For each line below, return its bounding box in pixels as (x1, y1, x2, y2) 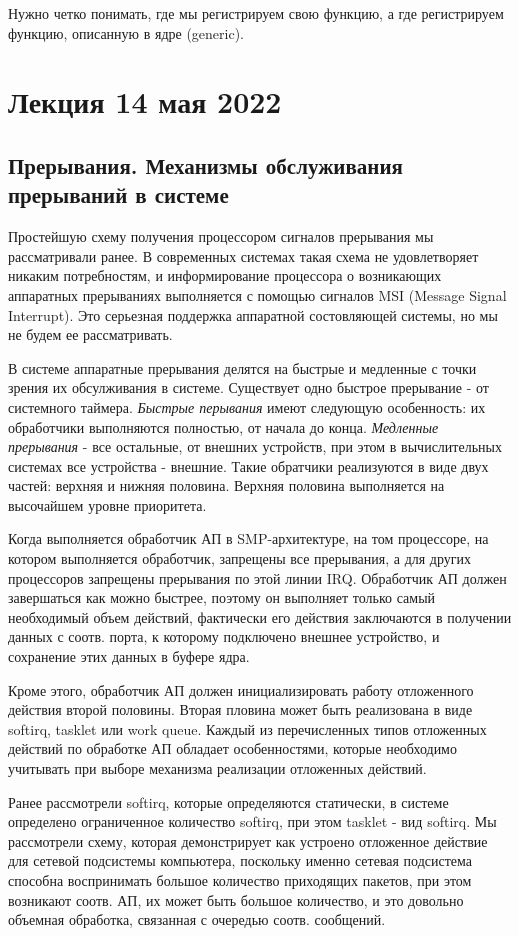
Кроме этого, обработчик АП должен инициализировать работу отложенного (8, 679, 474, 700)
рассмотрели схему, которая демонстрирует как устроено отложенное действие (8, 830, 488, 851)
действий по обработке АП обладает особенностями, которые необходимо (8, 738, 457, 759)
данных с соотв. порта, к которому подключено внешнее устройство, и (8, 626, 440, 647)
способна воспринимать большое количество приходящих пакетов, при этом (8, 869, 472, 890)
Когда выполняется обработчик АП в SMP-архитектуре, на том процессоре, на (8, 528, 489, 549)
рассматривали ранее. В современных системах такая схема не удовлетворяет (8, 245, 479, 266)
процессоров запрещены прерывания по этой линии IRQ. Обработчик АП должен (8, 567, 507, 588)
